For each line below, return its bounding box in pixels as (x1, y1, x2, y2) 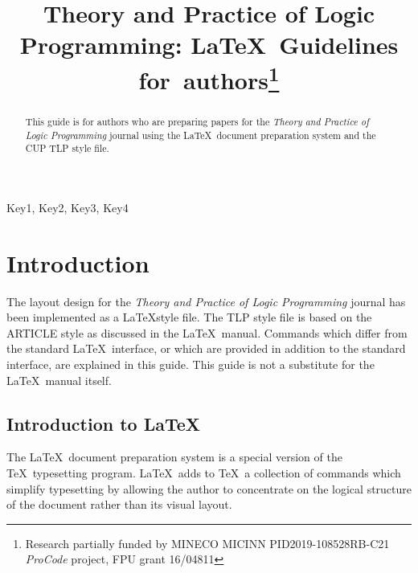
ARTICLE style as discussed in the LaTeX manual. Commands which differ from (6, 324, 408, 341)
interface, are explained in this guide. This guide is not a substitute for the (6, 355, 375, 372)
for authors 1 (138, 59, 280, 96)
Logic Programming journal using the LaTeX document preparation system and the (25, 128, 376, 141)
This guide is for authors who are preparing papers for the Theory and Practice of (25, 114, 369, 128)
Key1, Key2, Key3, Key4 (6, 199, 129, 215)
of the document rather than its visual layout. (6, 496, 232, 513)
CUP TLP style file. (25, 141, 109, 155)
